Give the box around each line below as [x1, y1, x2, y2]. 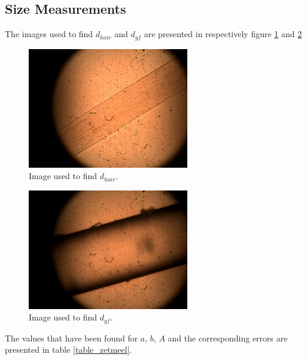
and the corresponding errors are [168, 331, 288, 344]
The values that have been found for [5, 331, 138, 344]
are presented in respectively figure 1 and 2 [144, 28, 302, 40]
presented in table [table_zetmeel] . [5, 343, 132, 356]
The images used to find [5, 28, 93, 40]
